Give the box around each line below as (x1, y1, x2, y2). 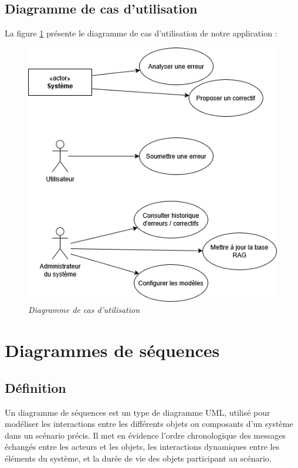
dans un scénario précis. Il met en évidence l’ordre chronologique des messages (5, 429, 286, 441)
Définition (5, 378, 66, 396)
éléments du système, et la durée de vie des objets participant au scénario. (5, 452, 272, 464)
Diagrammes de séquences (5, 338, 220, 362)
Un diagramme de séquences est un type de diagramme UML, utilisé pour (5, 406, 270, 418)
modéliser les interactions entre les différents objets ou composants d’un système (5, 418, 293, 430)
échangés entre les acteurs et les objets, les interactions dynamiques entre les (5, 440, 280, 453)
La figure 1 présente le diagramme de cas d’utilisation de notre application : (5, 27, 277, 39)
